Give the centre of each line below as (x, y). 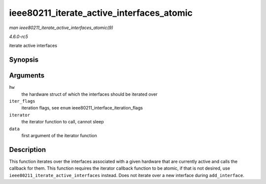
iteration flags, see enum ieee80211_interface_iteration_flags (82, 108)
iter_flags (22, 101)
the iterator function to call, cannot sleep (63, 122)
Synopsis (24, 60)
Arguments (27, 76)
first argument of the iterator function (59, 135)
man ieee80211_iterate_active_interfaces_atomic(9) (61, 28)
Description (28, 150)
